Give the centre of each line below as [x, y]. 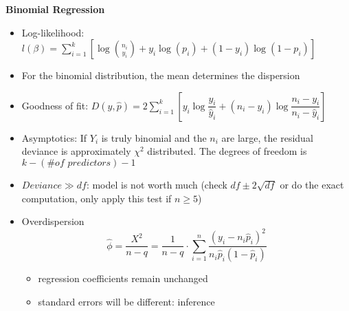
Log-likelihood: [53, 32]
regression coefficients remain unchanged [123, 278]
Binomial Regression [55, 9]
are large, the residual [267, 137]
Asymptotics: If [54, 137]
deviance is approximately [76, 151]
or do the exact [312, 184]
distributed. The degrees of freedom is [227, 151]
